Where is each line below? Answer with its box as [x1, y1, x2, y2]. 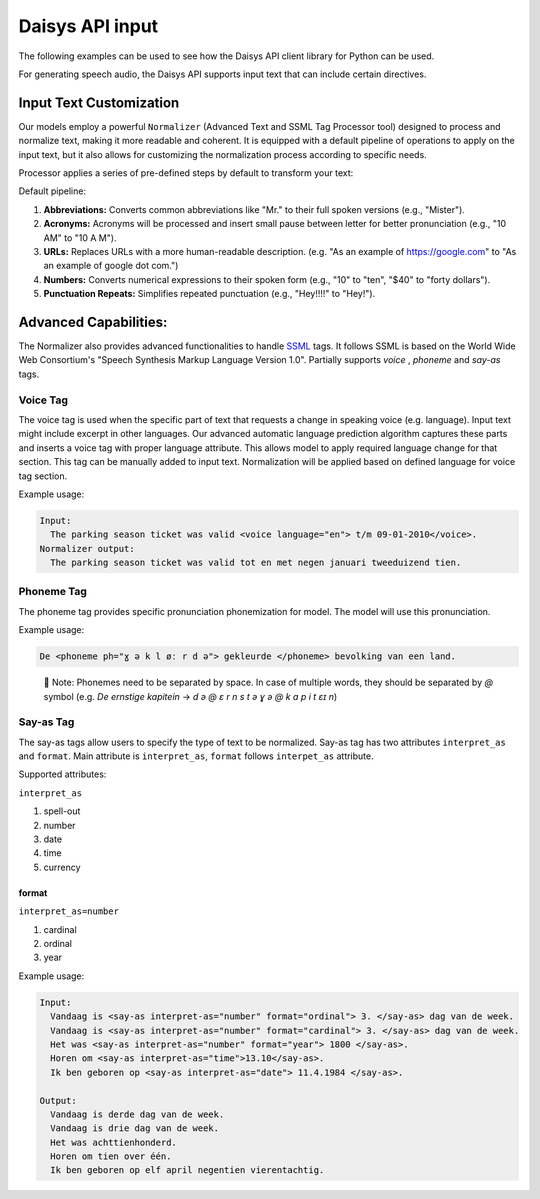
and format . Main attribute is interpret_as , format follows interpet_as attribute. [18, 750, 374, 762]
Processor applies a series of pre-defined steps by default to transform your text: [18, 167, 354, 179]
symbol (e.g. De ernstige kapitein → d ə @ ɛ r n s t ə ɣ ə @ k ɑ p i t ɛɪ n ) [43, 690, 338, 702]
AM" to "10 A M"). [43, 231, 117, 244]
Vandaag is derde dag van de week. [50, 1108, 225, 1120]
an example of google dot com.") [43, 260, 179, 272]
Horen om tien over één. [50, 1151, 172, 1162]
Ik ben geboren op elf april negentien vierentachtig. [50, 1165, 325, 1176]
